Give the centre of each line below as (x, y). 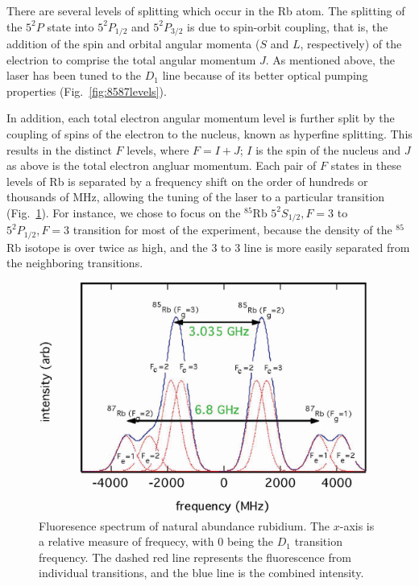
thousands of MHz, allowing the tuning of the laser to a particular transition (196, 197)
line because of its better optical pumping (265, 75)
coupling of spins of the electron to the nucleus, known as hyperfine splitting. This (209, 134)
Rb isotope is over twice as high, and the (107, 247)
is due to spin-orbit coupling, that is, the (288, 26)
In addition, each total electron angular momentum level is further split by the (201, 118)
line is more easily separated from (327, 247)
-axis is (357, 525)
